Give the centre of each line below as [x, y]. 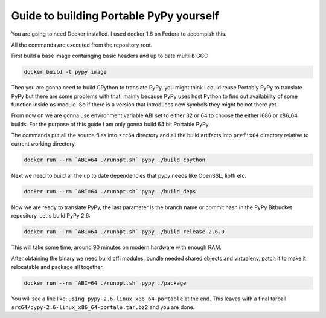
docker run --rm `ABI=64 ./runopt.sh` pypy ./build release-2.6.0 [124, 232]
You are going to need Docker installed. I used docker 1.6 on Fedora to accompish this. [119, 34]
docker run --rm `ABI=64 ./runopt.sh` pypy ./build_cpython [115, 160]
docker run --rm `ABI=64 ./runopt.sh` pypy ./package [105, 283]
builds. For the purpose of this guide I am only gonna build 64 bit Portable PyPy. [111, 124]
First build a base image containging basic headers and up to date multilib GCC [110, 56]
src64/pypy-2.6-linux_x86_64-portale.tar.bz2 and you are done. [103, 307]
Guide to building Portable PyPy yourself [115, 16]
